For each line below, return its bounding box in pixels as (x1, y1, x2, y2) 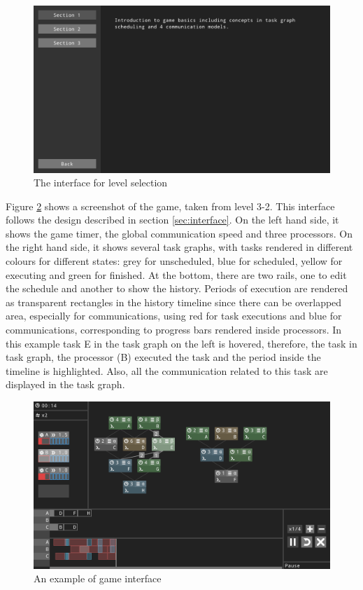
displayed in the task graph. (6, 377, 125, 392)
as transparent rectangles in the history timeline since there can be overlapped (6, 294, 342, 309)
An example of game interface (34, 571, 162, 586)
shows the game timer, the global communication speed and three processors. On (6, 226, 353, 240)
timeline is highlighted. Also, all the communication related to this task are (6, 363, 328, 378)
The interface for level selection (34, 175, 168, 190)
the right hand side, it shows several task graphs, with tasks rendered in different (6, 240, 353, 254)
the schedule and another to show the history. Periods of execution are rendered (6, 281, 348, 296)
